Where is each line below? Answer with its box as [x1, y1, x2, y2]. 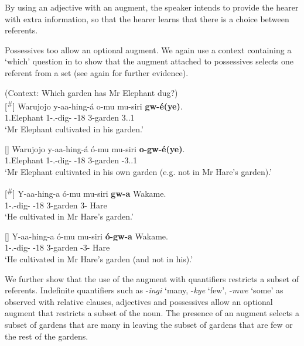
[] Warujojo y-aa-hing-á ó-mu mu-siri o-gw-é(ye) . [5, 142, 185, 155]
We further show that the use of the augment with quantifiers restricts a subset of [5, 272, 299, 285]
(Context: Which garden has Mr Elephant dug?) [5, 86, 178, 98]
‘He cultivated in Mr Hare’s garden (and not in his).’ [5, 253, 193, 265]
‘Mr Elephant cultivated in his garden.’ [5, 123, 144, 135]
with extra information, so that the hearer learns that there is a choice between [5, 12, 289, 25]
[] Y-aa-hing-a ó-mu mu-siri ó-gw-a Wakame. [5, 229, 168, 242]
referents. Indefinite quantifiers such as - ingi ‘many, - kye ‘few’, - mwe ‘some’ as [5, 284, 283, 296]
